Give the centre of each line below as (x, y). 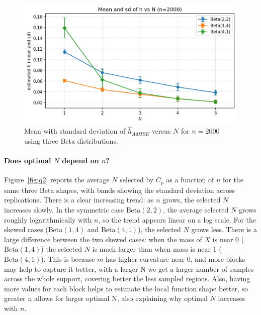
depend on (80, 161)
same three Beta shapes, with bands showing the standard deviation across (120, 190)
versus (161, 131)
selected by (137, 180)
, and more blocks (218, 258)
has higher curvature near (145, 258)
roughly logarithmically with (48, 219)
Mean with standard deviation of (75, 131)
